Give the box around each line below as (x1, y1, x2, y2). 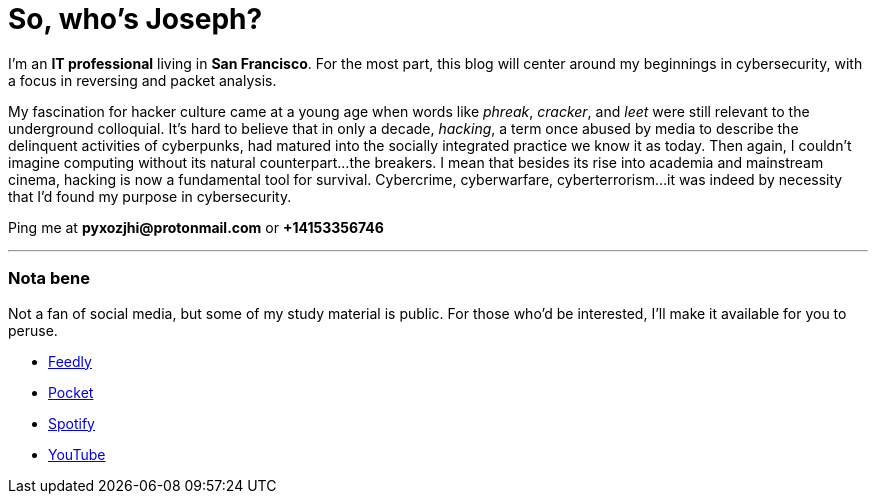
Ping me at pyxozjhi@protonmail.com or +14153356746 (8, 218, 384, 236)
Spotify (48, 414, 95, 432)
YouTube (48, 445, 106, 463)
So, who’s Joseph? (8, 2, 263, 36)
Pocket (48, 383, 94, 401)
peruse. (8, 321, 58, 339)
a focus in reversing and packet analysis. (8, 71, 277, 89)
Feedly (48, 352, 92, 370)
